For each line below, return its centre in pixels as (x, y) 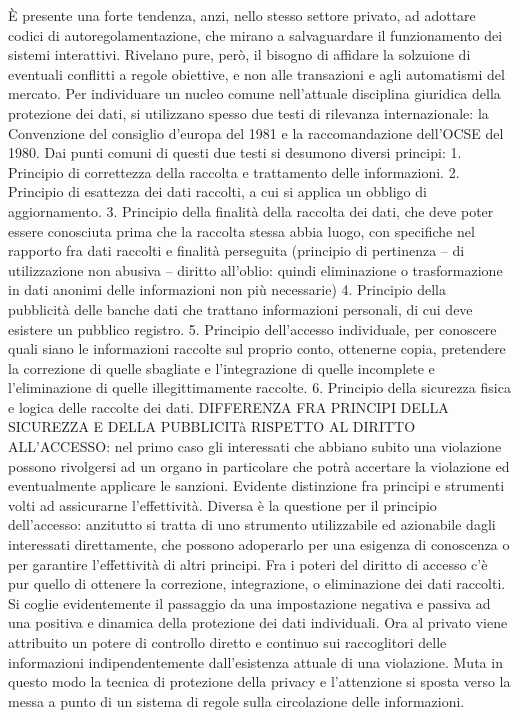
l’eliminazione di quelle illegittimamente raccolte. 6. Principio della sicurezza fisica (259, 387)
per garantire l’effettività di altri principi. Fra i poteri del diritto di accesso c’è (248, 563)
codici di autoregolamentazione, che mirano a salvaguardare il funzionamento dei (255, 34)
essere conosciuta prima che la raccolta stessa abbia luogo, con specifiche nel (241, 230)
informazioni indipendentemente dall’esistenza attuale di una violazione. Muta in (255, 661)
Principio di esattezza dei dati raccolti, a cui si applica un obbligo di (217, 191)
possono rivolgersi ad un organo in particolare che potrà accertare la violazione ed (259, 465)
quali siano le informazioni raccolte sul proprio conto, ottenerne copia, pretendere (257, 348)
